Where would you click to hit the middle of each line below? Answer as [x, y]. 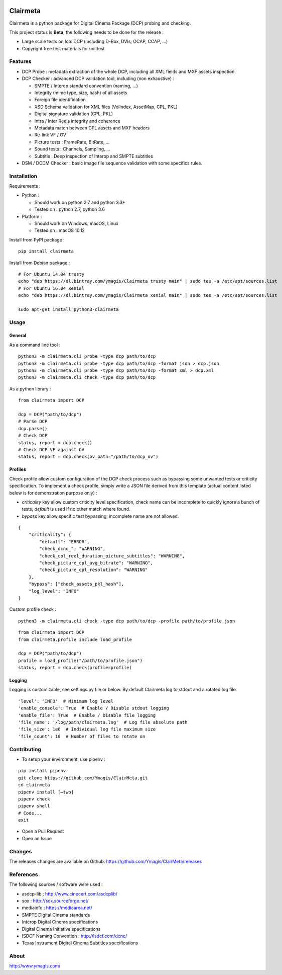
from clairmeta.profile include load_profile [75, 639]
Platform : [32, 216]
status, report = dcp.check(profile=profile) [75, 668]
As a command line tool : [35, 345]
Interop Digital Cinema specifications [60, 922]
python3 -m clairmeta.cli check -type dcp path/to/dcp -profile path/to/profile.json [127, 621]
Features [20, 61]
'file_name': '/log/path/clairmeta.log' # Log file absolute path [103, 722]
